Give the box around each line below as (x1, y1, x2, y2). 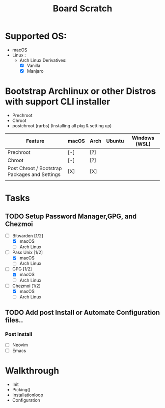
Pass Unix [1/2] (12, 249, 43, 256)
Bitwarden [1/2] (12, 233, 43, 238)
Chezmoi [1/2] (12, 283, 41, 289)
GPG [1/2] (12, 266, 32, 272)
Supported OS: (5, 30, 67, 42)
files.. (5, 316, 24, 324)
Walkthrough (5, 365, 59, 376)
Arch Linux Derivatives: (19, 57, 67, 63)
